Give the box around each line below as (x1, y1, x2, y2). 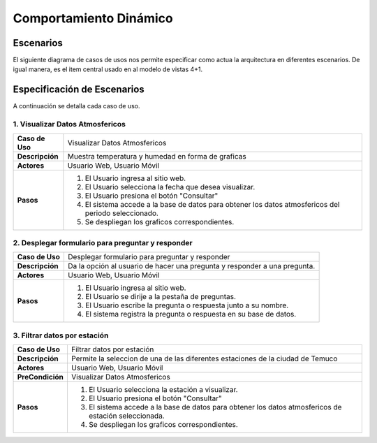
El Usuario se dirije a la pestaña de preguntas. (84, 292, 237, 302)
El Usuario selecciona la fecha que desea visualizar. (84, 182, 256, 191)
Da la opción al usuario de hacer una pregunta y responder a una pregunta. (67, 261, 316, 271)
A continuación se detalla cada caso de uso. (13, 102, 140, 110)
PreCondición (17, 372, 64, 382)
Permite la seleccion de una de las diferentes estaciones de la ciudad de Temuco (71, 354, 338, 363)
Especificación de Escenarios (13, 84, 145, 96)
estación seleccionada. (88, 411, 165, 421)
